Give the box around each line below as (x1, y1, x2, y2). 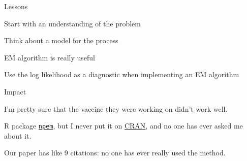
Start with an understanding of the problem (4, 18, 141, 28)
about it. (4, 130, 32, 141)
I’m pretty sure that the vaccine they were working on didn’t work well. (4, 103, 228, 114)
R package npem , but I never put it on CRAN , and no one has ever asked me (4, 120, 243, 131)
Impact (4, 86, 26, 96)
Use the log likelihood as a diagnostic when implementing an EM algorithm (4, 69, 239, 80)
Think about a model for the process (4, 35, 118, 46)
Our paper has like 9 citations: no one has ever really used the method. (4, 147, 226, 158)
